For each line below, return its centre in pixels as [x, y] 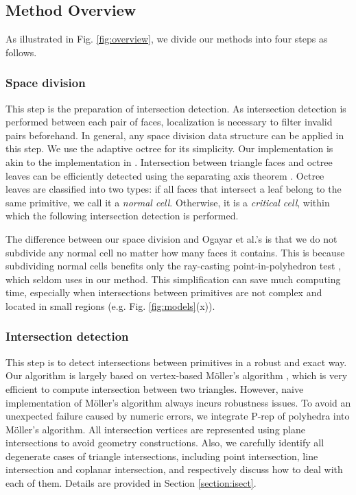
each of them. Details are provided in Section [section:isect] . [131, 483]
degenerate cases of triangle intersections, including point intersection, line [162, 456]
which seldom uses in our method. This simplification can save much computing [173, 279]
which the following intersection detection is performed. [122, 216]
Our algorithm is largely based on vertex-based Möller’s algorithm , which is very [177, 375]
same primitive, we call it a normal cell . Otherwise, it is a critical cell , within [168, 202]
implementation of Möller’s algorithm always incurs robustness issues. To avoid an [178, 402]
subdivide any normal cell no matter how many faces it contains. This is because [175, 252]
